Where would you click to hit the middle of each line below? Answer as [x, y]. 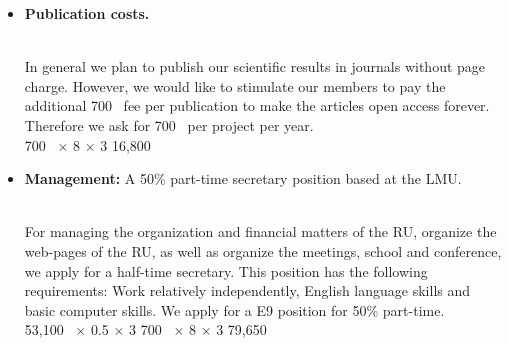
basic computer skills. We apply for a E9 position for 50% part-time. [234, 309]
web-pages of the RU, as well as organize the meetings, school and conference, [263, 250]
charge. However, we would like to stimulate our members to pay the [235, 85]
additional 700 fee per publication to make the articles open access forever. [257, 105]
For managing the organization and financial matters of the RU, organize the [260, 231]
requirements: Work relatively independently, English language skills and [247, 290]
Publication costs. [87, 13]
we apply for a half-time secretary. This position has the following [226, 270]
